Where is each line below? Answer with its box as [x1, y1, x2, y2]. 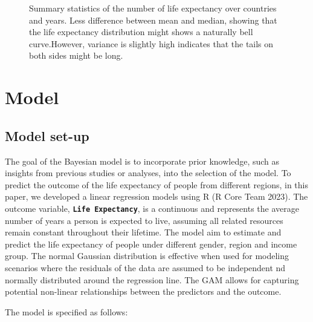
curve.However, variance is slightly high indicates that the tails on [29, 37, 274, 50]
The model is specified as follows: [5, 305, 128, 318]
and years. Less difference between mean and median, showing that [29, 13, 277, 26]
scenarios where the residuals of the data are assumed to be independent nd [5, 261, 286, 274]
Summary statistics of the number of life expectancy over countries [29, 2, 277, 14]
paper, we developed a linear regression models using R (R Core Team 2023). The [5, 190, 308, 203]
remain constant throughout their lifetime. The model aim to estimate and [5, 226, 282, 238]
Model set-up [5, 126, 89, 145]
